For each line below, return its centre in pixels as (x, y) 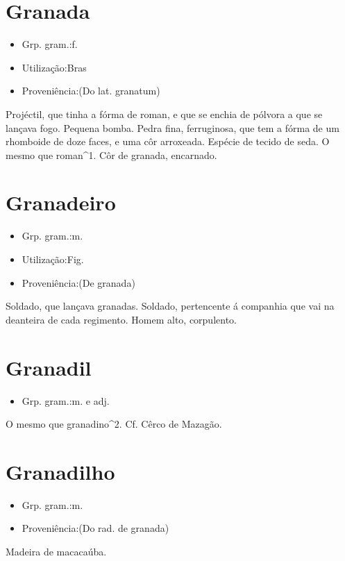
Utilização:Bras (54, 67)
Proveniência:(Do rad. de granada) (95, 528)
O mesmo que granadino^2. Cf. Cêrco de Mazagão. (114, 424)
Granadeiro (61, 202)
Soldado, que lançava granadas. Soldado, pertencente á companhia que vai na (170, 306)
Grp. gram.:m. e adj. (66, 400)
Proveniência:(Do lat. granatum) (91, 91)
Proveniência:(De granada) (78, 282)
